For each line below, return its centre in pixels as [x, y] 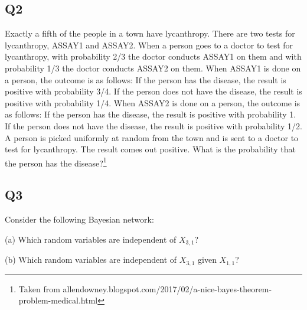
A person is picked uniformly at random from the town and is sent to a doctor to [152, 137]
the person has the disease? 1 [56, 162]
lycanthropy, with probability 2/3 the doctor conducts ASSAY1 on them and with [153, 56]
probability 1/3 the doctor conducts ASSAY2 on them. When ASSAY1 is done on [153, 68]
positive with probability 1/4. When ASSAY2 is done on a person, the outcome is [153, 102]
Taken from [39, 288]
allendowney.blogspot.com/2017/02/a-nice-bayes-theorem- [167, 288]
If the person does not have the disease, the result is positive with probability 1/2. [153, 125]
